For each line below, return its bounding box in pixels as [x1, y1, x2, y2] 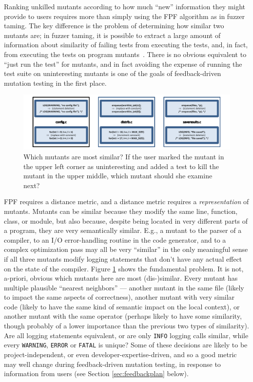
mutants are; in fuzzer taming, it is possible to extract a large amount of [4, 30, 221, 40]
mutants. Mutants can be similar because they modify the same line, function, [4, 206, 238, 216]
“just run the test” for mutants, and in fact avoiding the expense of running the [4, 58, 242, 69]
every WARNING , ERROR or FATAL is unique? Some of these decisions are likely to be [4, 340, 248, 350]
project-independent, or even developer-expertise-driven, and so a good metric [4, 349, 237, 359]
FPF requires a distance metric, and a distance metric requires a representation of [4, 196, 249, 207]
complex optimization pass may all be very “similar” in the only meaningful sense [4, 244, 248, 254]
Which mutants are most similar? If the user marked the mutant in [23, 151, 224, 161]
